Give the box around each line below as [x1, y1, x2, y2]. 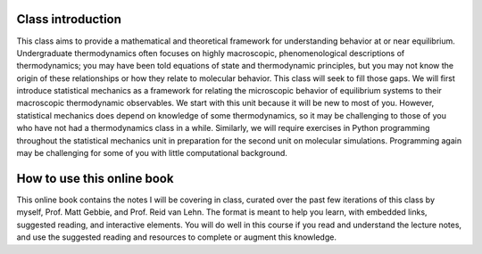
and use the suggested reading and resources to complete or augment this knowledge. [16, 232, 337, 242]
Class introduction [16, 12, 122, 27]
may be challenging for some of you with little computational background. [16, 148, 287, 159]
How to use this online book [16, 170, 174, 186]
